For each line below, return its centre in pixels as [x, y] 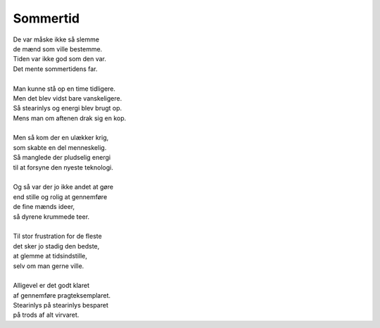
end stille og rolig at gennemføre [60, 196]
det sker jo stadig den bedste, [56, 246]
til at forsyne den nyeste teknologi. [63, 167]
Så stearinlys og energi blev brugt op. [68, 108]
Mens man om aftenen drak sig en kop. [70, 118]
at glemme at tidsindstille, [50, 256]
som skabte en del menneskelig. [60, 147]
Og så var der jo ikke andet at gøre [63, 187]
